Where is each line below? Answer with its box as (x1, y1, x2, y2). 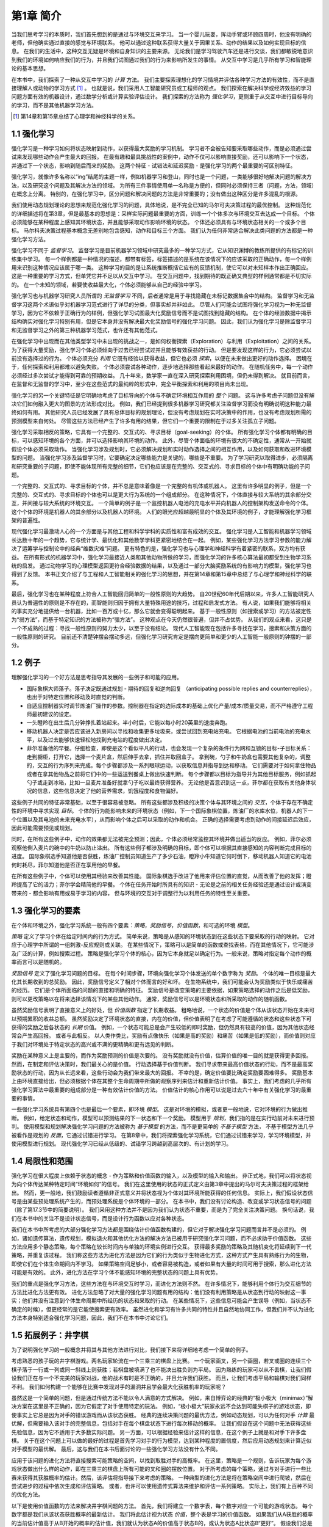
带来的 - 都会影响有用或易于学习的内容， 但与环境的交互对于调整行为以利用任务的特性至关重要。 (11, 889, 253, 897)
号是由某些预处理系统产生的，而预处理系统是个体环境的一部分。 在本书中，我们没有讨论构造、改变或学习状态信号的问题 (11, 1198, 312, 1205)
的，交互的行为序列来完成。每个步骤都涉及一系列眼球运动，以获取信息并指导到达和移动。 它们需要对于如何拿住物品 (26, 762, 316, 769)
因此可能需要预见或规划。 (11, 825, 76, 831)
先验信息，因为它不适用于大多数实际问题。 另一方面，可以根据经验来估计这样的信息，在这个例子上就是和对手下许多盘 (11, 1428, 306, 1435)
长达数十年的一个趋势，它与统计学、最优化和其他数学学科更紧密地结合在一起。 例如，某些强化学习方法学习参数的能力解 (11, 536, 312, 544)
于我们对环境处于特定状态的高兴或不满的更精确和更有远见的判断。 (11, 1040, 177, 1048)
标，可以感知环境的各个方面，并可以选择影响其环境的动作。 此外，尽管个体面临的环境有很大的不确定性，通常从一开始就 (11, 437, 312, 444)
